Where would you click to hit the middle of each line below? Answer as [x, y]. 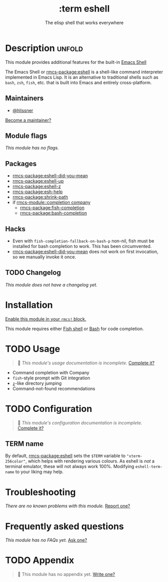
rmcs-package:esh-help [37, 192]
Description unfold [44, 48]
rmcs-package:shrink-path [40, 197]
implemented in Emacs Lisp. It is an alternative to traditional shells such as [82, 77]
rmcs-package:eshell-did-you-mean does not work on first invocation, [86, 251]
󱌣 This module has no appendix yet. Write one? [66, 574]
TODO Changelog [33, 273]
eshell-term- [149, 467]
